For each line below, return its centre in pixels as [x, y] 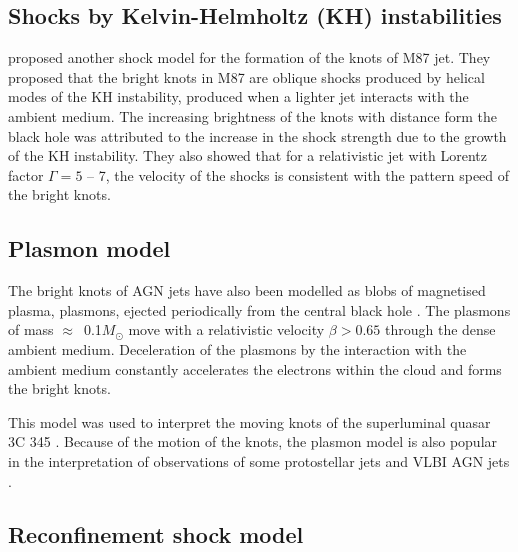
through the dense [440, 329]
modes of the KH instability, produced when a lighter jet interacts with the [238, 96]
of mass [31, 329]
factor [26, 174]
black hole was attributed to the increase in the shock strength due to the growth [257, 135]
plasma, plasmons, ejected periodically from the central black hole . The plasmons [259, 309]
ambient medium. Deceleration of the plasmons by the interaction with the [237, 348]
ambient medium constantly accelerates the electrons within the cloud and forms [255, 368]
